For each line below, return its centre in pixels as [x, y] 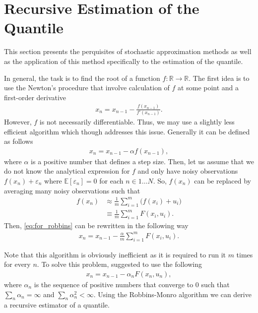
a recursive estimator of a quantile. [57, 305]
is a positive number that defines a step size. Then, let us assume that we [142, 161]
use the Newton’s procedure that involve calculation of [87, 88]
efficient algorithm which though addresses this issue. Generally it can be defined [127, 131]
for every [17, 264]
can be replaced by [223, 181]
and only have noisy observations [188, 171]
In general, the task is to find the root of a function [82, 78]
